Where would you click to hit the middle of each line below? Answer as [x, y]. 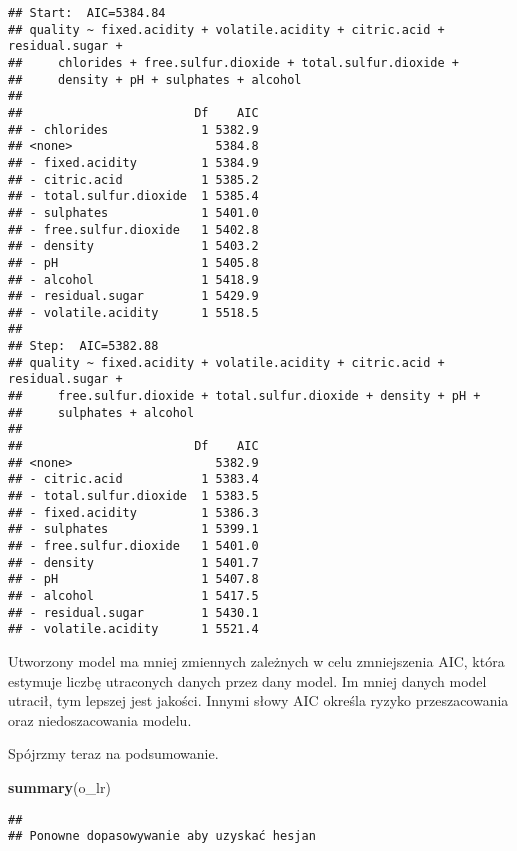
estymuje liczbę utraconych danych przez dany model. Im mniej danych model [247, 680]
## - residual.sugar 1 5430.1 [133, 612]
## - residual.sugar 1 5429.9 [133, 296]
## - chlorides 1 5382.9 [133, 129]
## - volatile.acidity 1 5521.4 [133, 629]
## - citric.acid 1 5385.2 [133, 179]
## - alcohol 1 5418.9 [133, 279]
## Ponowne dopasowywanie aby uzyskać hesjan [162, 836]
